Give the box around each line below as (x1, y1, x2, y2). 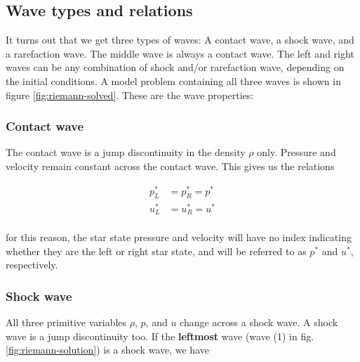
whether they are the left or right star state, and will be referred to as (6, 243, 307, 258)
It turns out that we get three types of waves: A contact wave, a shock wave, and (6, 32, 354, 47)
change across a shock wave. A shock (180, 315, 338, 330)
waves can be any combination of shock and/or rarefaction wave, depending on (6, 60, 345, 75)
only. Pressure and (257, 145, 336, 160)
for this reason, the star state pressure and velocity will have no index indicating (6, 230, 352, 245)
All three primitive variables (6, 315, 127, 330)
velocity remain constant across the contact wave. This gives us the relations (6, 158, 335, 173)
